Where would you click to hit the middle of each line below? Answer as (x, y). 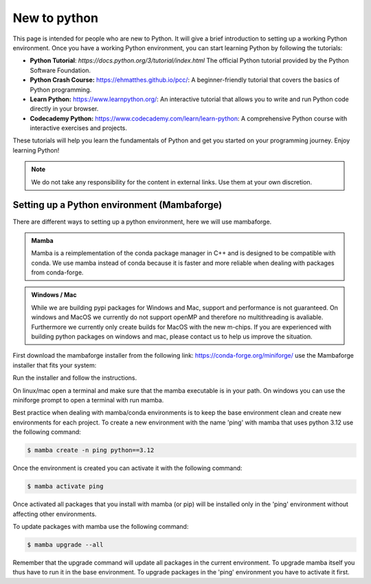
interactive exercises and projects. (78, 128)
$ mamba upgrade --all (65, 544)
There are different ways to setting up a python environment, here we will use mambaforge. (142, 221)
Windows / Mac (54, 295)
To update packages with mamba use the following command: (101, 526)
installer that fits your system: (55, 365)
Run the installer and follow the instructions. (75, 378)
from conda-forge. (57, 272)
